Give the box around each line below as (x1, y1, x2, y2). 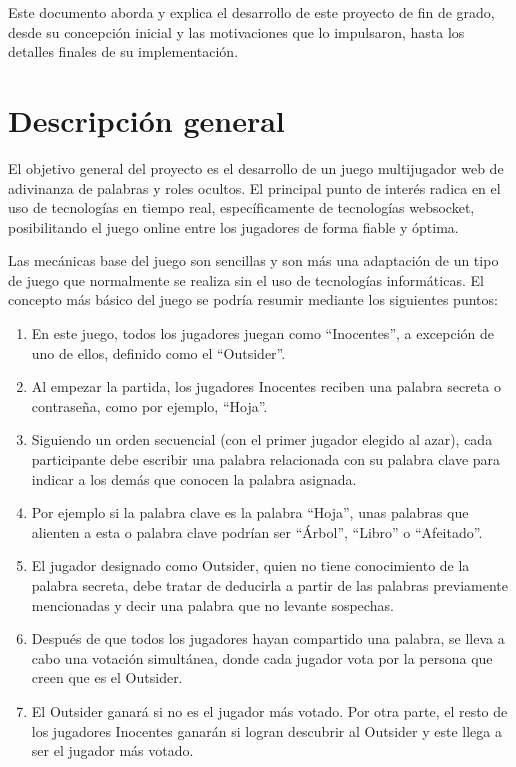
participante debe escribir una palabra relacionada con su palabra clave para (31, 449, 501, 470)
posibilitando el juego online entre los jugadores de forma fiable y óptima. (8, 216, 459, 237)
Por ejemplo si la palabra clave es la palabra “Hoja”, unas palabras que (31, 502, 469, 523)
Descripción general (8, 99, 285, 140)
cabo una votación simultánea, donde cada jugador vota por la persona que (31, 647, 493, 668)
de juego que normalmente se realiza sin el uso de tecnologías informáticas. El (8, 269, 484, 290)
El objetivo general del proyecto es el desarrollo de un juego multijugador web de (8, 157, 504, 178)
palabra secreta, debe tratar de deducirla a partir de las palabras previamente (31, 575, 509, 595)
